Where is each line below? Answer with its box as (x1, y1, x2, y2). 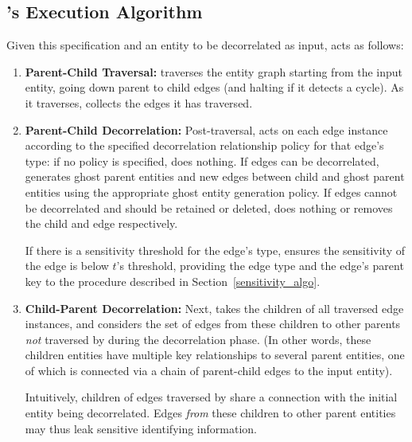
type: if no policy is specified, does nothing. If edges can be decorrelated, (25, 152, 379, 169)
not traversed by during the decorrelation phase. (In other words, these (25, 331, 371, 347)
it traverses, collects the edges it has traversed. (25, 94, 253, 111)
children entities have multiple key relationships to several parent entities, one (25, 346, 405, 363)
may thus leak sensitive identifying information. (25, 420, 257, 436)
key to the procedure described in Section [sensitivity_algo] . (25, 272, 321, 289)
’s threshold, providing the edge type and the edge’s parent (116, 257, 404, 274)
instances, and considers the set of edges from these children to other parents (25, 315, 401, 332)
